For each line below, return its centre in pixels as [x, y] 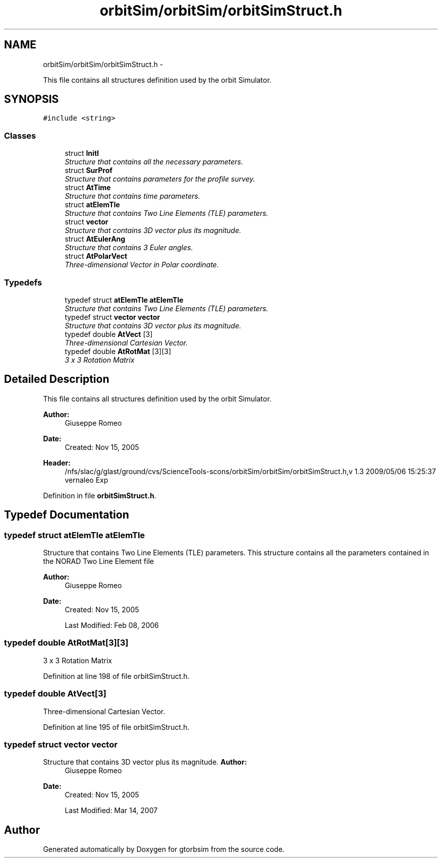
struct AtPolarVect [96, 256]
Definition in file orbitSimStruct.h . [100, 495]
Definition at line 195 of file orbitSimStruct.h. [116, 727]
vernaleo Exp [87, 480]
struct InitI [82, 153]
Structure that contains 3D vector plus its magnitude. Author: [145, 762]
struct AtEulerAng [95, 239]
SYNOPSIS [32, 99]
